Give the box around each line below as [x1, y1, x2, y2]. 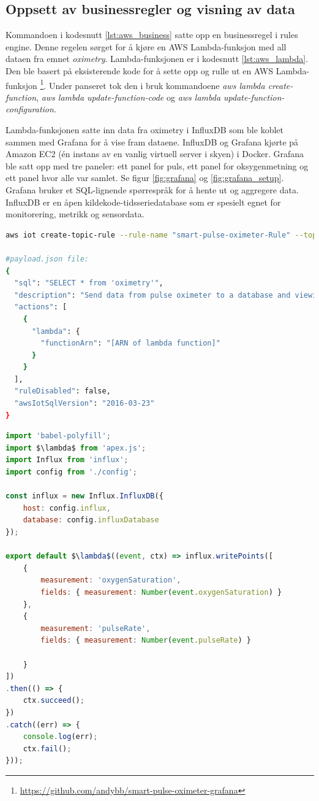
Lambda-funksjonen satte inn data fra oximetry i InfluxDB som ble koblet [6, 123, 283, 136]
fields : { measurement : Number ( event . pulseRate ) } [40, 636, 251, 645]
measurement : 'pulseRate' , [40, 624, 151, 633]
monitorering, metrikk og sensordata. [6, 207, 144, 220]
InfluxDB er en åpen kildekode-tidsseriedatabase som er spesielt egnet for [6, 195, 281, 208]
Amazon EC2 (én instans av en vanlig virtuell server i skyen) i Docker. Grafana [6, 147, 304, 160]
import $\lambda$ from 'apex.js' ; [6, 443, 146, 452]
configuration [6, 103, 54, 115]
